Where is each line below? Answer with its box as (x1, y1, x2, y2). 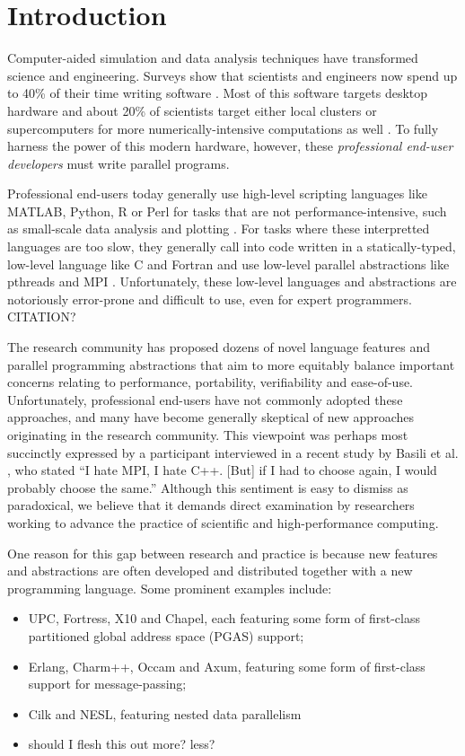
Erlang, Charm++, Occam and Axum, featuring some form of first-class (28, 656, 426, 675)
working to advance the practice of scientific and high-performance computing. (7, 513, 439, 532)
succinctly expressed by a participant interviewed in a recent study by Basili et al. (7, 443, 459, 462)
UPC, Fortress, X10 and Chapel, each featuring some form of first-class (28, 609, 420, 628)
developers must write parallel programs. (7, 154, 230, 172)
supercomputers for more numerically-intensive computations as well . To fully (7, 119, 439, 137)
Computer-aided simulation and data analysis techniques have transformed (7, 48, 418, 67)
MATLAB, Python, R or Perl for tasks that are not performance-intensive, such (7, 201, 447, 220)
